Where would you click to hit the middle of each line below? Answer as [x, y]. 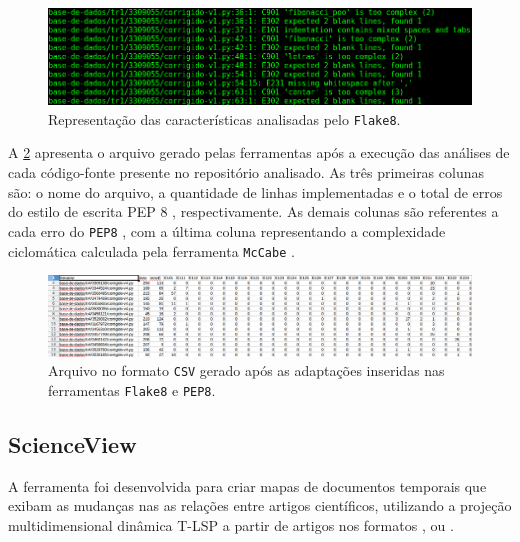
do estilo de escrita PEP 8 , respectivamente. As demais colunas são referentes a [253, 211]
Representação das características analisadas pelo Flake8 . [224, 118]
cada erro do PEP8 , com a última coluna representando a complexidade [227, 230]
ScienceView [72, 444]
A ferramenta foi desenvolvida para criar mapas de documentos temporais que [247, 485]
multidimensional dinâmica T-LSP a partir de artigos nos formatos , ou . [231, 525]
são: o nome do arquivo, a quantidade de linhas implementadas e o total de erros [255, 191]
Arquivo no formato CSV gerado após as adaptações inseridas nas [246, 370]
